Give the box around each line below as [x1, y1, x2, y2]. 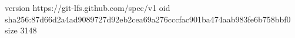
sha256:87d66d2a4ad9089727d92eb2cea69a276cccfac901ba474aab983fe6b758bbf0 [5, 13, 291, 25]
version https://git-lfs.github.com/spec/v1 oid [5, 2, 170, 13]
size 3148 [5, 24, 37, 36]
